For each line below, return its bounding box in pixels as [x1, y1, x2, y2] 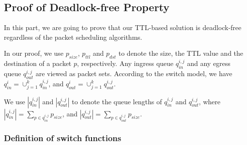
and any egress [187, 58, 231, 68]
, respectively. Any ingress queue [77, 58, 174, 68]
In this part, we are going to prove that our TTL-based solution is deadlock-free [4, 22, 242, 32]
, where [199, 96, 220, 106]
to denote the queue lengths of [72, 96, 162, 106]
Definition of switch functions [4, 132, 122, 144]
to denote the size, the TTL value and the [118, 48, 244, 58]
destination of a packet [4, 58, 72, 68]
